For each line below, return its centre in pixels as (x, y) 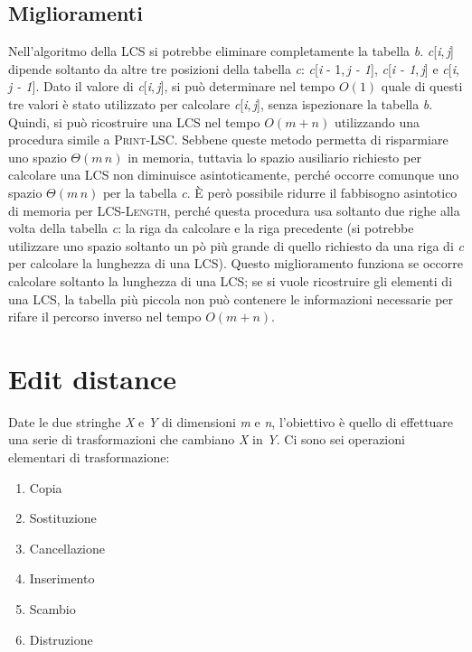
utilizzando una (377, 121)
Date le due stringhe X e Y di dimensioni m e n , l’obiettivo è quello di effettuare (231, 421)
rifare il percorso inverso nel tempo (105, 317)
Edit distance (92, 378)
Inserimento (62, 578)
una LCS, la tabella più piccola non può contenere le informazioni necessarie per (231, 298)
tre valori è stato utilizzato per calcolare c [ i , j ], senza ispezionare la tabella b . (221, 103)
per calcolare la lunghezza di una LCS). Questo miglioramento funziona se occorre (236, 263)
